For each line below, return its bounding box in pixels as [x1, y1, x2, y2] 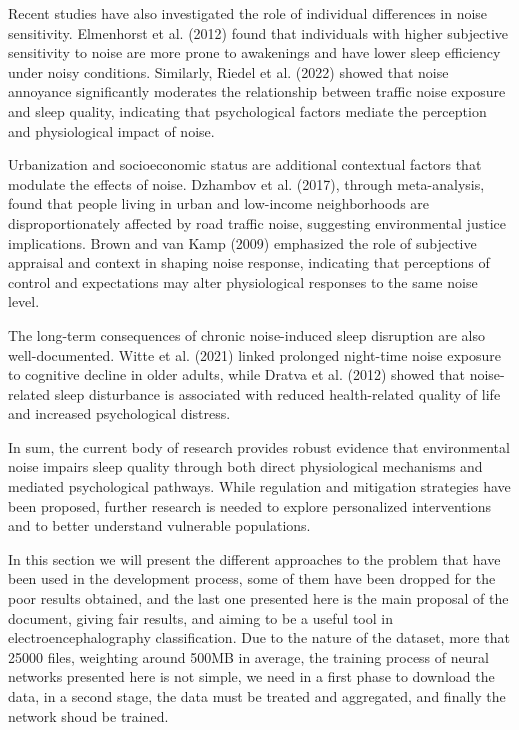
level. [8, 291, 40, 312]
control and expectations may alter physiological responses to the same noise [8, 271, 478, 292]
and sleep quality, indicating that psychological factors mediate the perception [8, 100, 487, 121]
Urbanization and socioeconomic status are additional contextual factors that [8, 154, 482, 175]
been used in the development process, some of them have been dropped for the [8, 568, 496, 589]
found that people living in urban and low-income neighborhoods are [8, 193, 430, 214]
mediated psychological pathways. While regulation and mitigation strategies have [8, 476, 511, 497]
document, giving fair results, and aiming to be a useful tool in [8, 607, 393, 628]
